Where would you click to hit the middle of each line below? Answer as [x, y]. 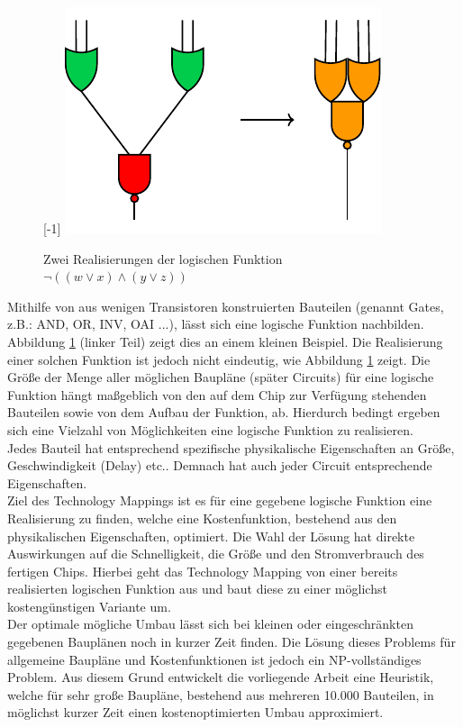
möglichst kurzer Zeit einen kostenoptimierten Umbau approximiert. [195, 712]
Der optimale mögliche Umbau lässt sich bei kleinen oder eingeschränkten [210, 624]
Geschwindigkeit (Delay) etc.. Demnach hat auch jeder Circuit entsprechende [220, 465]
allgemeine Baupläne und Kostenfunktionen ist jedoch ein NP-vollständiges [214, 659]
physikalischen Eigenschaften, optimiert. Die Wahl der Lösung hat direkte [211, 536]
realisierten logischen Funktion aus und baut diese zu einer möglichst [197, 589]
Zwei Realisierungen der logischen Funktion [163, 258]
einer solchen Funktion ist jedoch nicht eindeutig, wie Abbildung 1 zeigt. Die [219, 359]
